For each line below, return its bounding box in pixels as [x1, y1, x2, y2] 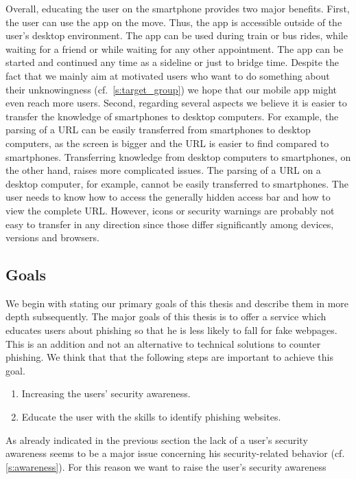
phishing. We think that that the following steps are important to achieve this [5, 350, 333, 364]
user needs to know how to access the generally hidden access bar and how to [5, 190, 331, 204]
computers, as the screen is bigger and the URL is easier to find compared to [5, 135, 329, 150]
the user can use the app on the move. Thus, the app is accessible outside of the [5, 14, 342, 29]
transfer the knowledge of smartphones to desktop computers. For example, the [5, 109, 339, 123]
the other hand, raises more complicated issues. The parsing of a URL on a [5, 163, 321, 177]
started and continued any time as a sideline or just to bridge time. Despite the [5, 55, 340, 69]
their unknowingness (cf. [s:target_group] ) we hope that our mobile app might [5, 82, 337, 96]
